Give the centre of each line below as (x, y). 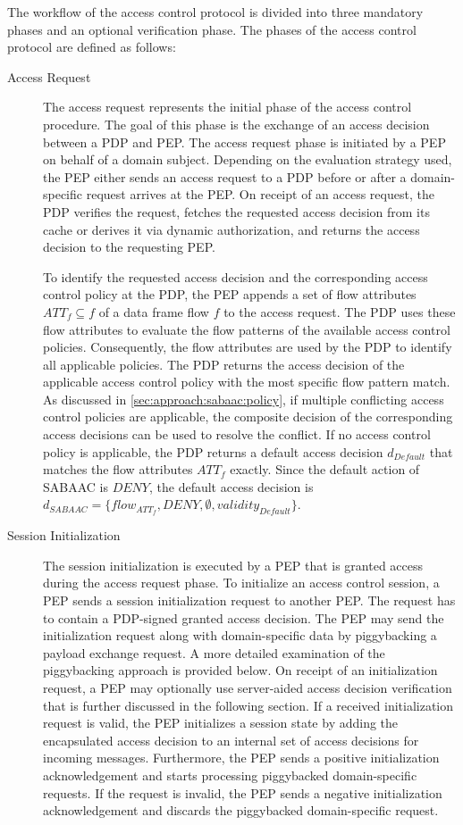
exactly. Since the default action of (325, 469)
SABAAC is (76, 486)
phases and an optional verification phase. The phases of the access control (212, 29)
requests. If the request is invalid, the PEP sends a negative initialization (243, 792)
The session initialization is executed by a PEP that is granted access (233, 565)
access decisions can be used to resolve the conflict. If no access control (237, 434)
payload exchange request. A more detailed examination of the (214, 652)
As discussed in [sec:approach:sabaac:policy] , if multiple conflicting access (244, 399)
